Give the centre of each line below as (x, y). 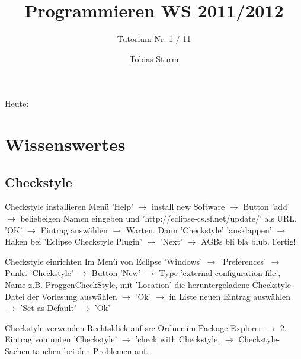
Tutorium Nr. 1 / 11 (154, 39)
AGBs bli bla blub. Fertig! (249, 241)
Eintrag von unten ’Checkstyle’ (61, 339)
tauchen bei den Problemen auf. (91, 351)
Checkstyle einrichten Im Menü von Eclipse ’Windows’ (103, 261)
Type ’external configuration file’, (220, 273)
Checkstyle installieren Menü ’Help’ (69, 206)
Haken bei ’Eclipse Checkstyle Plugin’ (73, 241)
